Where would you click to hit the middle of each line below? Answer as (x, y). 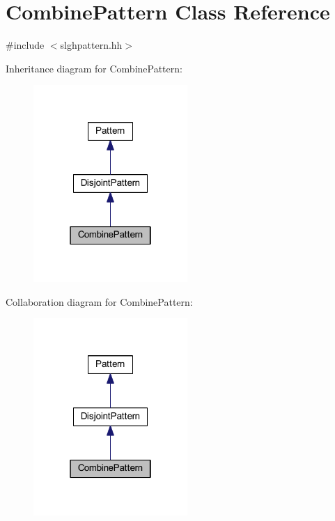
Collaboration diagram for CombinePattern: (99, 301)
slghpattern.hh (91, 45)
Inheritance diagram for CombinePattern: (94, 68)
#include (25, 45)
